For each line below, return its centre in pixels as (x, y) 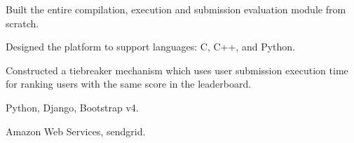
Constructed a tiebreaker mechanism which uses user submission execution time (177, 70)
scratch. (22, 23)
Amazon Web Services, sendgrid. (76, 131)
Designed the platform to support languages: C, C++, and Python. (150, 47)
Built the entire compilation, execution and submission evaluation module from (176, 9)
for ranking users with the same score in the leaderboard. (129, 84)
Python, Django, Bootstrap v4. (72, 107)
